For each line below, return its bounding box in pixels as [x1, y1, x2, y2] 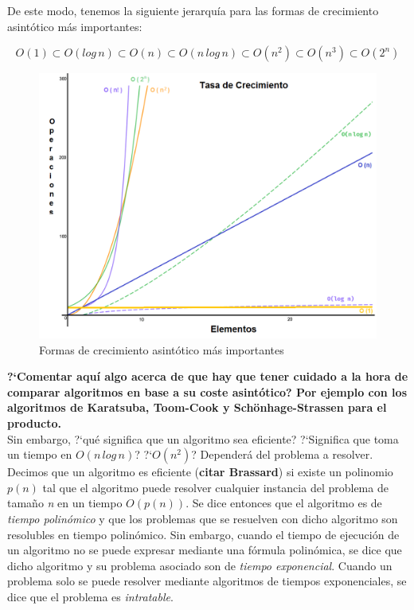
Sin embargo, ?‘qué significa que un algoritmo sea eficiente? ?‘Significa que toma [7, 430, 399, 447]
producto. [7, 415, 61, 432]
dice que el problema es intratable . [7, 588, 174, 604]
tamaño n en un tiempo [7, 495, 123, 511]
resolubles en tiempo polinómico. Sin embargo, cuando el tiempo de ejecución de [7, 526, 400, 542]
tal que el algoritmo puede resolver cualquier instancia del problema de [42, 479, 389, 495]
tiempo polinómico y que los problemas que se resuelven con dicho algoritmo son [7, 510, 398, 527]
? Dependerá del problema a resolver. [191, 446, 373, 463]
